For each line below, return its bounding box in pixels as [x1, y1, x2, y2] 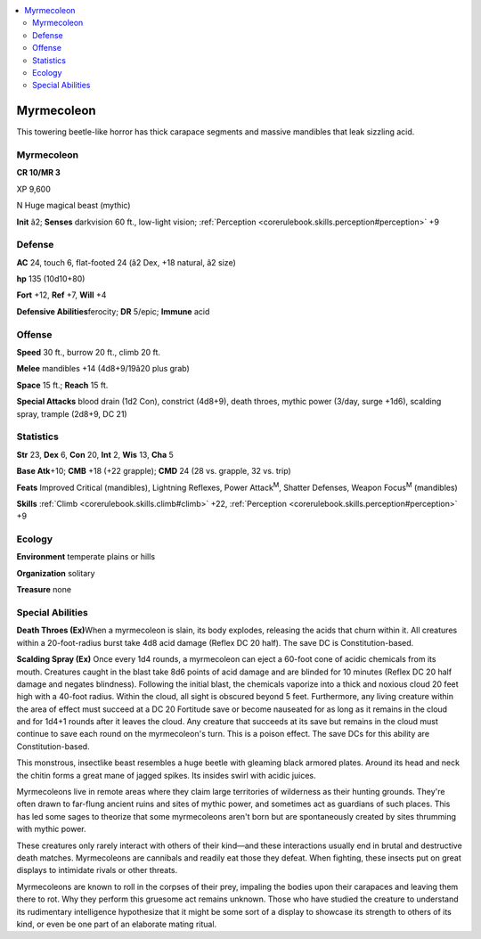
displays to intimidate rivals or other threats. [16, 865, 178, 876]
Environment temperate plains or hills [16, 551, 156, 562]
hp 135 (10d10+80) [16, 274, 86, 284]
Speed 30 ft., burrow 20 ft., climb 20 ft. [16, 347, 160, 358]
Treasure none [16, 584, 71, 595]
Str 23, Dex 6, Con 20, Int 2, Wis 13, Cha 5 [16, 449, 174, 460]
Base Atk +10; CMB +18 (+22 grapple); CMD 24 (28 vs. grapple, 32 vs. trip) [16, 466, 291, 477]
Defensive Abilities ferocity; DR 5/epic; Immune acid [16, 306, 210, 316]
